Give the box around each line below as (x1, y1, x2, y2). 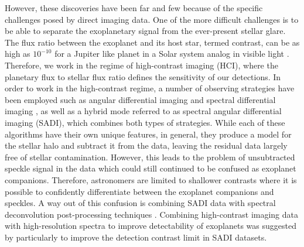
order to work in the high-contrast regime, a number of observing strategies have (5, 82, 295, 94)
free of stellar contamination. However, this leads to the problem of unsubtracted (5, 150, 295, 163)
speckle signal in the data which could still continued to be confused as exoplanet (5, 162, 296, 174)
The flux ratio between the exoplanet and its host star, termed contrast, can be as (5, 36, 300, 48)
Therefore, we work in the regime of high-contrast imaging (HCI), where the (5, 59, 278, 71)
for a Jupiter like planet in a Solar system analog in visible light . (54, 47, 289, 60)
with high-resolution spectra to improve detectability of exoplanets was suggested (5, 219, 296, 232)
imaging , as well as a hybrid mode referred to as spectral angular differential (5, 105, 282, 117)
